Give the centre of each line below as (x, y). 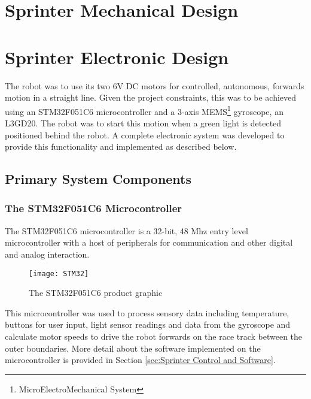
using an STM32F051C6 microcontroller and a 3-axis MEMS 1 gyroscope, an (144, 110)
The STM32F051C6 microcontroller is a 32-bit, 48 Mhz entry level (126, 230)
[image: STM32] (59, 273)
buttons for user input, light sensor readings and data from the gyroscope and (148, 324)
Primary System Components (98, 179)
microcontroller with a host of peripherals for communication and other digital (149, 242)
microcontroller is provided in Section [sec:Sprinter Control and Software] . (140, 360)
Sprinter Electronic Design (117, 57)
